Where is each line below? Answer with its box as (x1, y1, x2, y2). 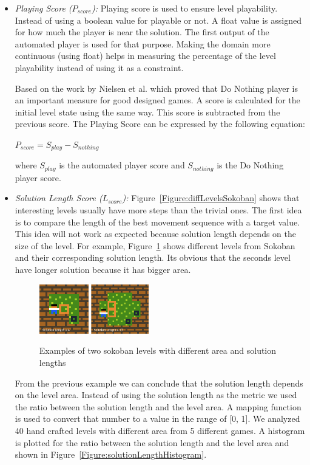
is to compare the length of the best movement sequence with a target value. (15, 215, 300, 228)
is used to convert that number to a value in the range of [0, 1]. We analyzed (15, 412, 300, 425)
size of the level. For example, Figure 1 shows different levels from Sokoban (15, 239, 295, 252)
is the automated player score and (59, 159, 185, 171)
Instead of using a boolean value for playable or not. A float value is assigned (15, 13, 302, 26)
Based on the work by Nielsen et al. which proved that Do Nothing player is (15, 81, 298, 94)
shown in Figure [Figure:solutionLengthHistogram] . (15, 448, 207, 461)
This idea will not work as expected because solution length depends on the (15, 227, 296, 240)
